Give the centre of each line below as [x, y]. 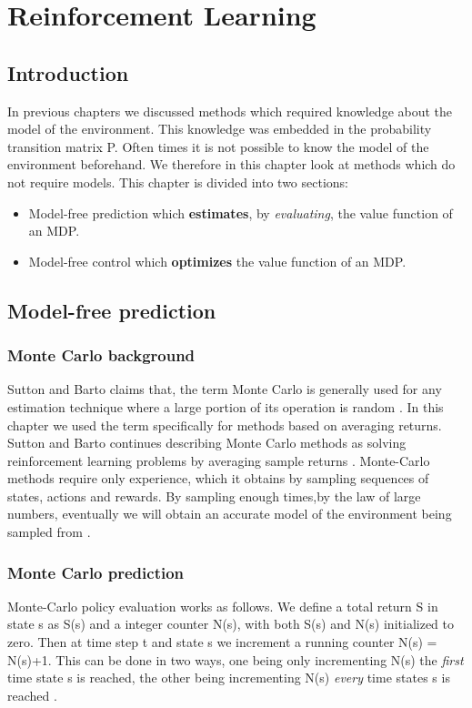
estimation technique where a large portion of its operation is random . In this [226, 406]
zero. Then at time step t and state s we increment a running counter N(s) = [222, 642]
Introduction [68, 72]
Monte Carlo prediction [96, 572]
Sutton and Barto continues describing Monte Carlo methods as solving [207, 443]
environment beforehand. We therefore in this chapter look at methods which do [231, 164]
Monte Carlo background [101, 355]
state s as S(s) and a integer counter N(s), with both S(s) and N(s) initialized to [231, 624]
